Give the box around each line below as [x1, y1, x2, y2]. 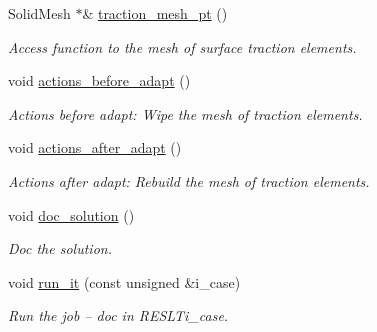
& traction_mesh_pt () [82, 3, 228, 23]
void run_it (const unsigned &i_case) [8, 271, 241, 292]
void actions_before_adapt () [8, 70, 191, 91]
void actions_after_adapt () [8, 137, 182, 158]
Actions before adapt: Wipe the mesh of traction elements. [8, 103, 363, 124]
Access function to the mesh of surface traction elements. [8, 36, 357, 57]
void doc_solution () [8, 204, 135, 225]
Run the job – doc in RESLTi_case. [8, 305, 229, 326]
